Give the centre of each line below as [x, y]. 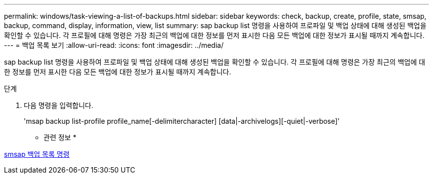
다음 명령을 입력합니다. [59, 105]
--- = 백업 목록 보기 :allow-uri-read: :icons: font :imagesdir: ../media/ [114, 45]
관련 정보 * [60, 137]
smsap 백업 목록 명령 [37, 154]
